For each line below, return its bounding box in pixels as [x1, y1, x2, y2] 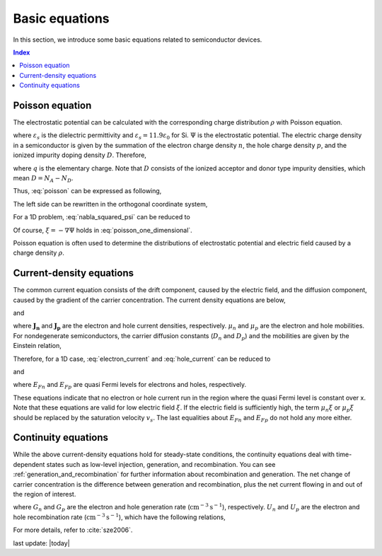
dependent [13, 460, 45, 468]
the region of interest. [13, 490, 76, 498]
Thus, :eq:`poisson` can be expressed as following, [13, 187, 162, 195]
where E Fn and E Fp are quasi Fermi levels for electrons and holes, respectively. [13, 381, 247, 390]
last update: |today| [13, 538, 70, 548]
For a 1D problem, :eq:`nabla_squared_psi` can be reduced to [13, 213, 190, 221]
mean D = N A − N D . [13, 173, 74, 184]
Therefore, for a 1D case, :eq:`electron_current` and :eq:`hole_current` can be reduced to [13, 354, 271, 363]
